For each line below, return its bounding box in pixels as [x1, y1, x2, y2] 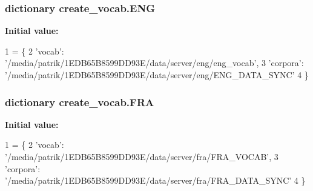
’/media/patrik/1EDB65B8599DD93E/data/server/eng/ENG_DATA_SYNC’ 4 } [5, 69, 309, 81]
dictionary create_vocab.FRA [5, 94, 154, 109]
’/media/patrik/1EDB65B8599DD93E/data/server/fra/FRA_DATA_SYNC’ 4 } [5, 174, 306, 187]
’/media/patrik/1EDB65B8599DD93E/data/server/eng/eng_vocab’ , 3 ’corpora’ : [5, 56, 304, 69]
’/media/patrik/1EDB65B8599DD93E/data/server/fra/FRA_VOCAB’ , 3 [5, 150, 278, 163]
